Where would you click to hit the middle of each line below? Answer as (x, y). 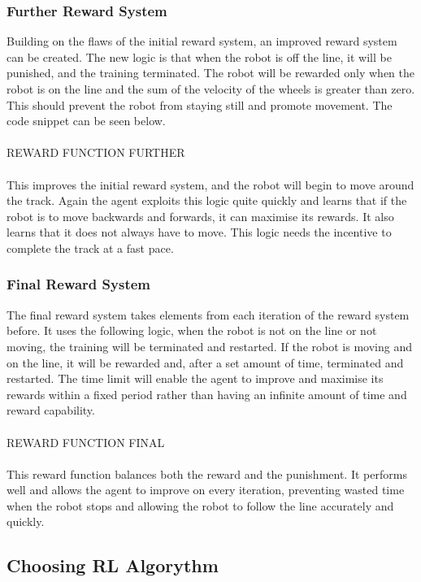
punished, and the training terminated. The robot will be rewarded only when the (210, 73)
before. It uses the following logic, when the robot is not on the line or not (192, 330)
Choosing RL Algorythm (113, 565)
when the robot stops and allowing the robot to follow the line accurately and (200, 505)
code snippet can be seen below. (86, 121)
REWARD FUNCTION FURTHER (96, 152)
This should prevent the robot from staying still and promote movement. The (200, 104)
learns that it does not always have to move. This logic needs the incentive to (199, 232)
